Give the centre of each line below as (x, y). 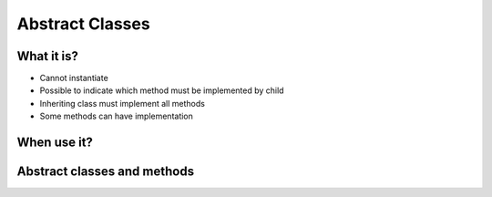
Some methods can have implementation (116, 116)
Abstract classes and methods (106, 172)
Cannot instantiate (74, 78)
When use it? (55, 143)
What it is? (48, 56)
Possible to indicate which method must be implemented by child (162, 90)
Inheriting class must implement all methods (122, 103)
